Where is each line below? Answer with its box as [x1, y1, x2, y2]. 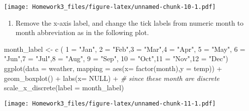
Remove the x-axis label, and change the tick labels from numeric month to [15, 17, 244, 28]
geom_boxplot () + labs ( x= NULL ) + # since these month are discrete [4, 73, 220, 83]
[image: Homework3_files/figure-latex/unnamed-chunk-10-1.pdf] [4, 3, 216, 10]
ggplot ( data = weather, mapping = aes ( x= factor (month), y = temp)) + [4, 63, 222, 74]
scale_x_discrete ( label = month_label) [4, 82, 124, 93]
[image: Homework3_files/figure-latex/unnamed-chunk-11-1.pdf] [4, 100, 216, 107]
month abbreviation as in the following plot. [15, 27, 149, 37]
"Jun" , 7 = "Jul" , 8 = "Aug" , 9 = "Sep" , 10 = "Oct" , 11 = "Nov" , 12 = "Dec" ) [4, 53, 228, 64]
